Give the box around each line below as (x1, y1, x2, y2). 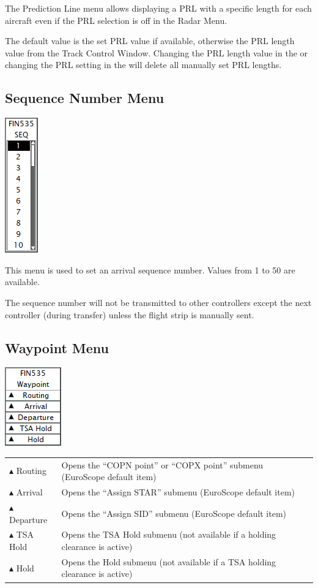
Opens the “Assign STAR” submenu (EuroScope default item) (61, 486, 295, 498)
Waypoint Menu (5, 338, 109, 357)
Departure (9, 513, 48, 525)
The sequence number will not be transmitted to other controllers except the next (5, 296, 312, 308)
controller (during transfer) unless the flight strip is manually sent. (5, 308, 254, 321)
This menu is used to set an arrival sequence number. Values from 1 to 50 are (5, 263, 295, 276)
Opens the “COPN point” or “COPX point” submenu (61, 458, 264, 471)
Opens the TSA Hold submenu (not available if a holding (61, 528, 276, 541)
